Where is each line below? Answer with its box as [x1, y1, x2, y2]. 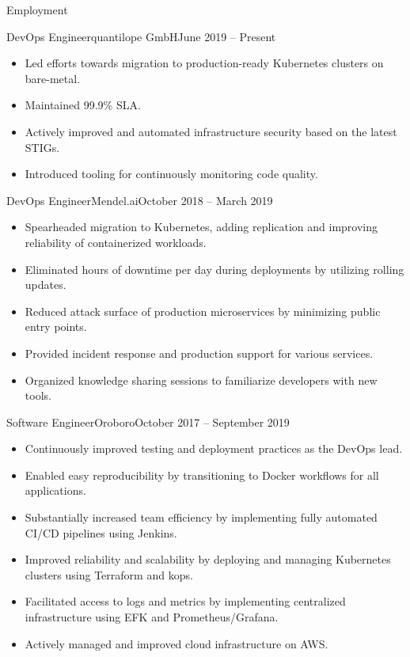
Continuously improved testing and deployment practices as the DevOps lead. [25, 440, 403, 457]
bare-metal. [25, 70, 81, 86]
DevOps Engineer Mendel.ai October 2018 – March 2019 [6, 192, 273, 208]
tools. [25, 387, 51, 404]
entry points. [25, 318, 87, 335]
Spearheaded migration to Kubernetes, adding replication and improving [25, 218, 378, 235]
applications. [25, 482, 86, 499]
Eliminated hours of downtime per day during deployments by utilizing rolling [25, 260, 404, 277]
